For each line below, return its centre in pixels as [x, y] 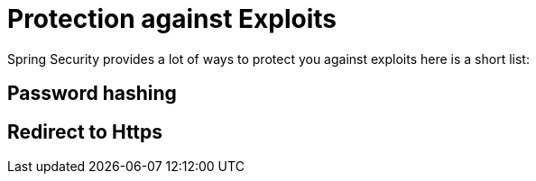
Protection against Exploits [172, 19]
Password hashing [92, 94]
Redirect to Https [85, 131]
